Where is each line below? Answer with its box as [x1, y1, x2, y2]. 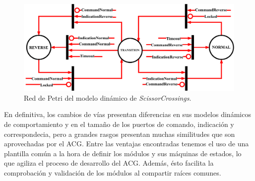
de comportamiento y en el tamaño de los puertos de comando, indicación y [4, 119, 234, 129]
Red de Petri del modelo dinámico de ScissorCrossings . [24, 92, 191, 103]
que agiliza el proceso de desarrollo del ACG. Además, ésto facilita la [4, 158, 214, 168]
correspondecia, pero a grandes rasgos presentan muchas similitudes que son [4, 128, 235, 139]
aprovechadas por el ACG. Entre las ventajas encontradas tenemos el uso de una [4, 138, 249, 149]
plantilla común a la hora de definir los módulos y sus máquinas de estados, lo [4, 148, 242, 158]
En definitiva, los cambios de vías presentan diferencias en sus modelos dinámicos [4, 109, 251, 120]
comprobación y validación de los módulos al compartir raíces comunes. [4, 167, 221, 178]
